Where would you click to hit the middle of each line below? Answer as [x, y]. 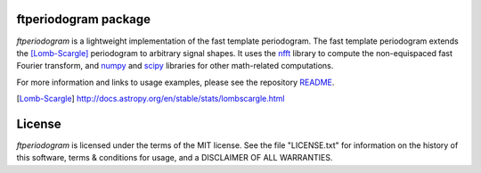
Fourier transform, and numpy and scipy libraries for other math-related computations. [175, 66]
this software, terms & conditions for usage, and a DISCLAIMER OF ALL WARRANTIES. [175, 158]
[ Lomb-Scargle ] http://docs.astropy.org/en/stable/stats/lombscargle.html [151, 99]
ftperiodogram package [84, 19]
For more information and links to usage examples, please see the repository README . [175, 82]
